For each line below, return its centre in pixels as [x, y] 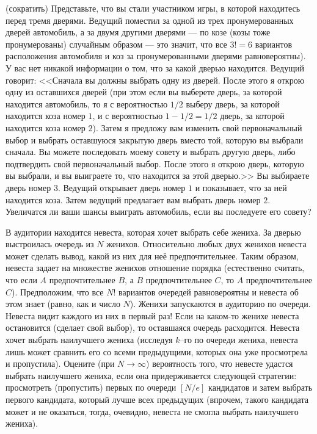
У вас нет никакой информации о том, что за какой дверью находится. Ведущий [155, 67]
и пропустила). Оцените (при [60, 363]
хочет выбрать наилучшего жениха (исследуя [89, 340]
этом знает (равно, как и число [63, 304]
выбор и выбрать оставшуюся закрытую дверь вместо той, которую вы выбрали [155, 139]
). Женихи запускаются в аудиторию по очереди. [220, 304]
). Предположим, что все [58, 291]
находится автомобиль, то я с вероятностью [87, 103]
